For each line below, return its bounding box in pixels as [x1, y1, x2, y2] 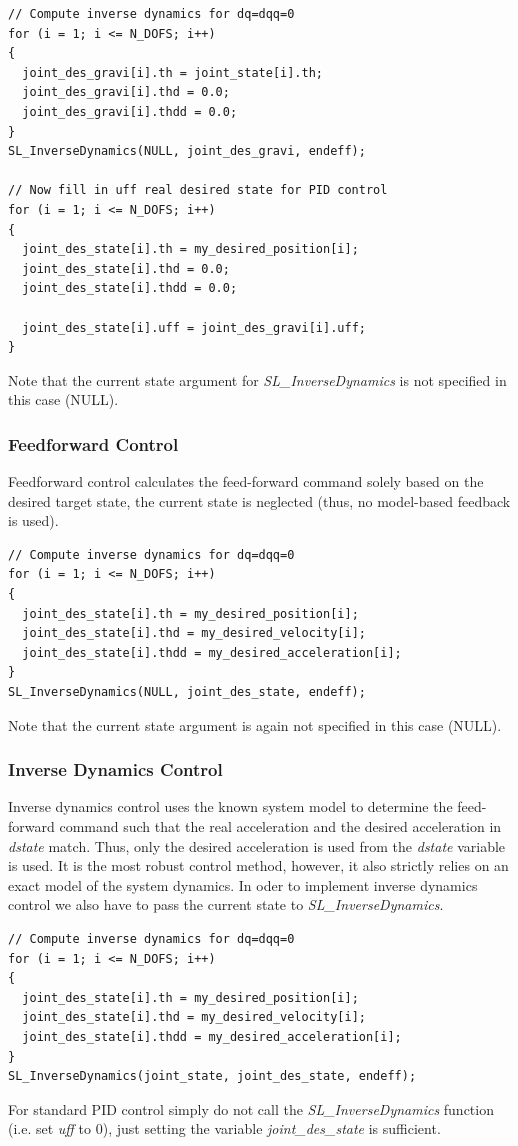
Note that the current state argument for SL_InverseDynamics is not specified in [8, 369, 507, 390]
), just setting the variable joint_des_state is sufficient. [102, 1118, 441, 1139]
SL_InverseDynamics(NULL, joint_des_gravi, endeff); [8, 144, 366, 159]
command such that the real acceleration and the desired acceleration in [59, 816, 502, 837]
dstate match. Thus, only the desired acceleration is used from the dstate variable [8, 835, 506, 856]
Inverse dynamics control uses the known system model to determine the [8, 796, 453, 817]
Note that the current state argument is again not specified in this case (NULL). [8, 714, 502, 735]
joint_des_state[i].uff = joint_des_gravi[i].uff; [22, 320, 366, 335]
